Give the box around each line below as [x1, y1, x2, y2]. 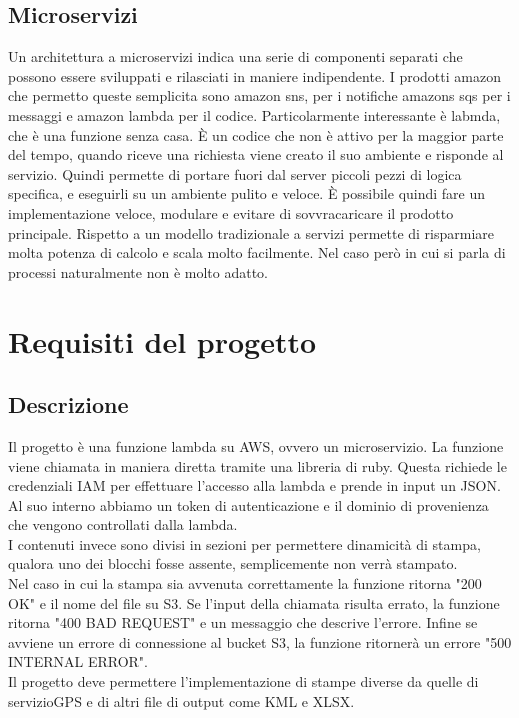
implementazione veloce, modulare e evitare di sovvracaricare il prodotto [8, 202, 454, 223]
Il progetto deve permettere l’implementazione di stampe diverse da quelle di [8, 671, 479, 692]
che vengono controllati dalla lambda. [8, 514, 238, 535]
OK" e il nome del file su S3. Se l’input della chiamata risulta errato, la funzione [8, 592, 500, 613]
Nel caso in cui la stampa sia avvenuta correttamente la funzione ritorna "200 [8, 573, 482, 594]
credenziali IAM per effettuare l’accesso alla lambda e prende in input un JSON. [8, 475, 501, 496]
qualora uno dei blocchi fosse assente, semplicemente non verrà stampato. [8, 553, 458, 574]
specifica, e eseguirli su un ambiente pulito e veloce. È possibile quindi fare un [8, 183, 486, 204]
